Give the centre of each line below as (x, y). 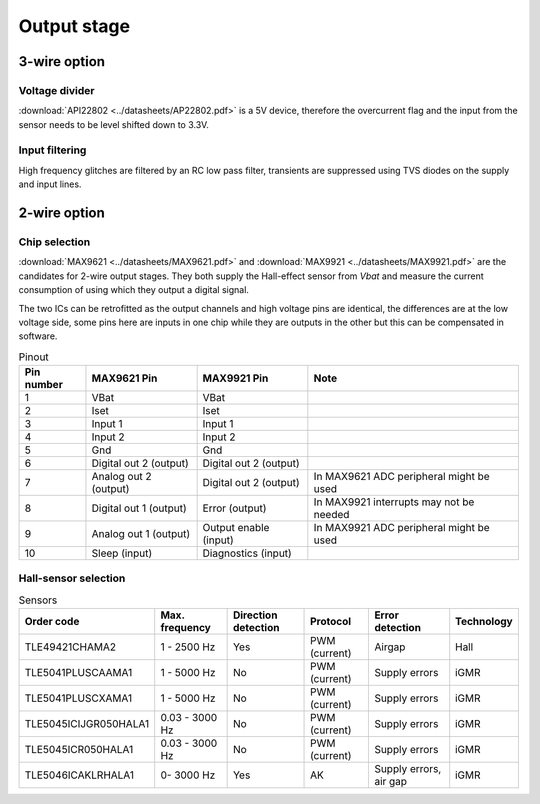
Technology (484, 622)
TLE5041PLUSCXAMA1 (78, 698)
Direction (255, 615)
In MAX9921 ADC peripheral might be (401, 528)
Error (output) (234, 508)
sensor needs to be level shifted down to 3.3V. (114, 124)
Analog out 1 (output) (141, 534)
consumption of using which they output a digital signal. (134, 290)
